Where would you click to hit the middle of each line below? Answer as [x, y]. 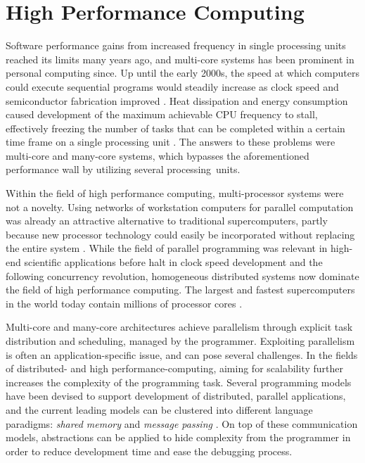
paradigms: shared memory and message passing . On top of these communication [182, 423]
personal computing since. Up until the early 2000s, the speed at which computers [182, 73]
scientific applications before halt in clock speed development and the [173, 262]
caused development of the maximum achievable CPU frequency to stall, [162, 114]
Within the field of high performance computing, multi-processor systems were [175, 193]
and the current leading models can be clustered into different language [159, 409]
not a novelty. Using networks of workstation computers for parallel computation [180, 207]
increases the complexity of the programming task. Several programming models [179, 382]
